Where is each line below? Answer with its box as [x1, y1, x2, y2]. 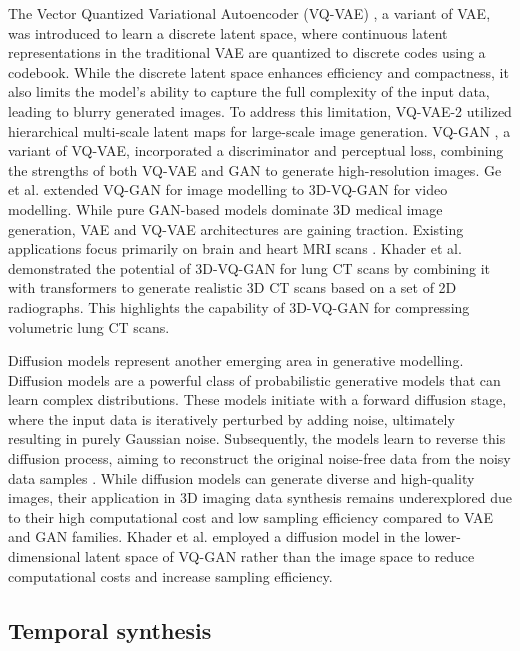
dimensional [8, 546, 81, 567]
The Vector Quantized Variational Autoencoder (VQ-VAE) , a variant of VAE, [8, 3, 491, 23]
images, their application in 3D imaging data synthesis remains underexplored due [8, 487, 512, 508]
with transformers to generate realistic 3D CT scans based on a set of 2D [8, 277, 457, 298]
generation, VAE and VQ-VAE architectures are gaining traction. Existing [8, 218, 464, 239]
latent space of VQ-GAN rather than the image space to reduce [85, 546, 475, 567]
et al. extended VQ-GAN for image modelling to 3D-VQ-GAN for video [8, 179, 448, 200]
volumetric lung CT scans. [8, 316, 170, 337]
